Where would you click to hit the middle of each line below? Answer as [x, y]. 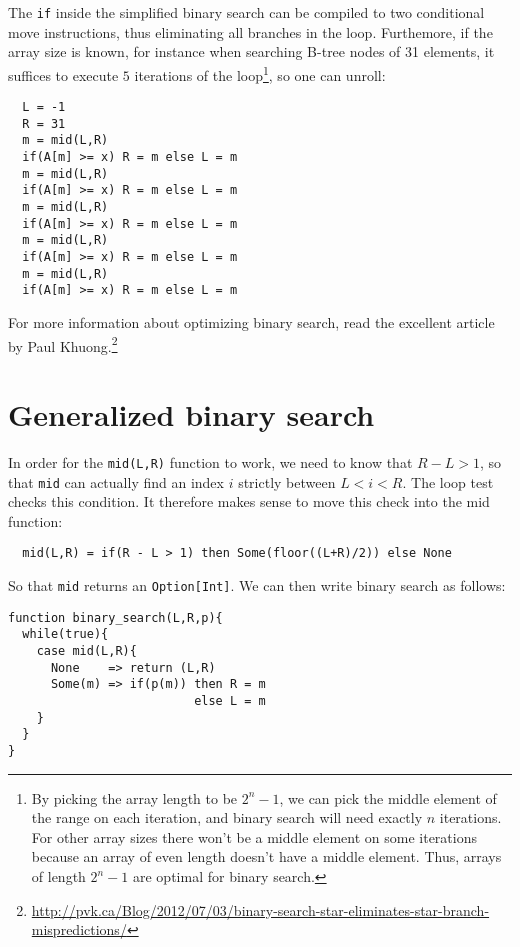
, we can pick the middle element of [388, 797]
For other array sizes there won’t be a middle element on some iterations [254, 836]
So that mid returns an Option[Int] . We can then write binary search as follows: [257, 585]
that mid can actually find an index [116, 481]
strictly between [287, 481]
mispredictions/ [79, 929]
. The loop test [448, 481]
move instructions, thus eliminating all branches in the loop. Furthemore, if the [250, 31]
